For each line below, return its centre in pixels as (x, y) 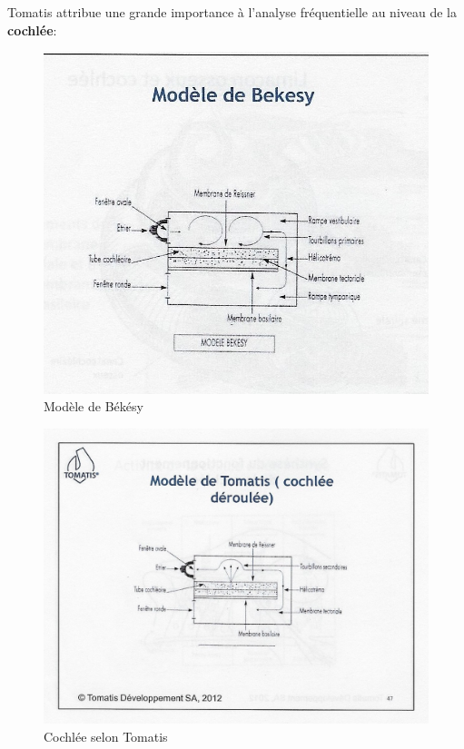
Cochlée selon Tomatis (106, 736)
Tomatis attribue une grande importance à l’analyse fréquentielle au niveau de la (232, 12)
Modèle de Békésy (94, 406)
